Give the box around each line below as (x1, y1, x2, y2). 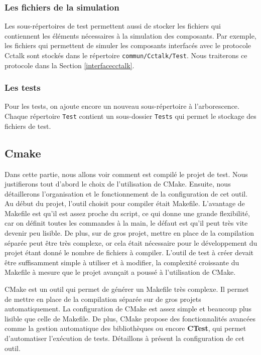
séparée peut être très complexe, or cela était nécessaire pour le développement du (5, 237, 257, 248)
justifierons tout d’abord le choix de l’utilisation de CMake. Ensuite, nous (5, 179, 231, 189)
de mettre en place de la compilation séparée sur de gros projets (5, 293, 201, 304)
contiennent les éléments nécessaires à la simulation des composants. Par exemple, (5, 30, 256, 41)
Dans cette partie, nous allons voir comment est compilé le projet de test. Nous (5, 168, 248, 179)
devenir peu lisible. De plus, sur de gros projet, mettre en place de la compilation (5, 228, 254, 238)
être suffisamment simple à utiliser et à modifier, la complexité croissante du (5, 257, 239, 267)
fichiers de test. (5, 120, 51, 131)
